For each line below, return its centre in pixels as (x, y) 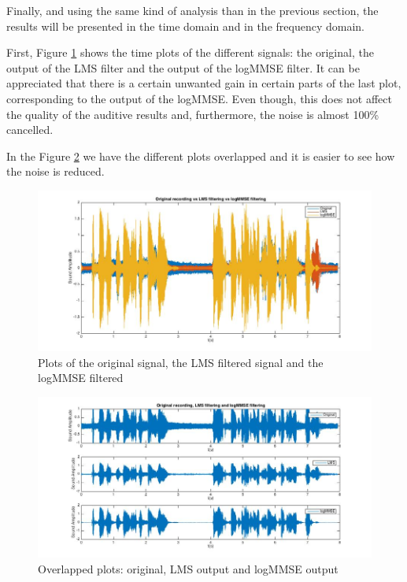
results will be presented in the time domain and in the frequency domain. (185, 26)
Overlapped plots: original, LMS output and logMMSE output (188, 568)
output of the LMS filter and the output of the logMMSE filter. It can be (183, 67)
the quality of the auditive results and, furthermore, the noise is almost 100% (193, 114)
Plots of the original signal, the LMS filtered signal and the (181, 362)
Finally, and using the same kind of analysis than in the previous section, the (192, 10)
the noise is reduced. (55, 171)
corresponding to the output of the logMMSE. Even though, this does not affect (199, 98)
